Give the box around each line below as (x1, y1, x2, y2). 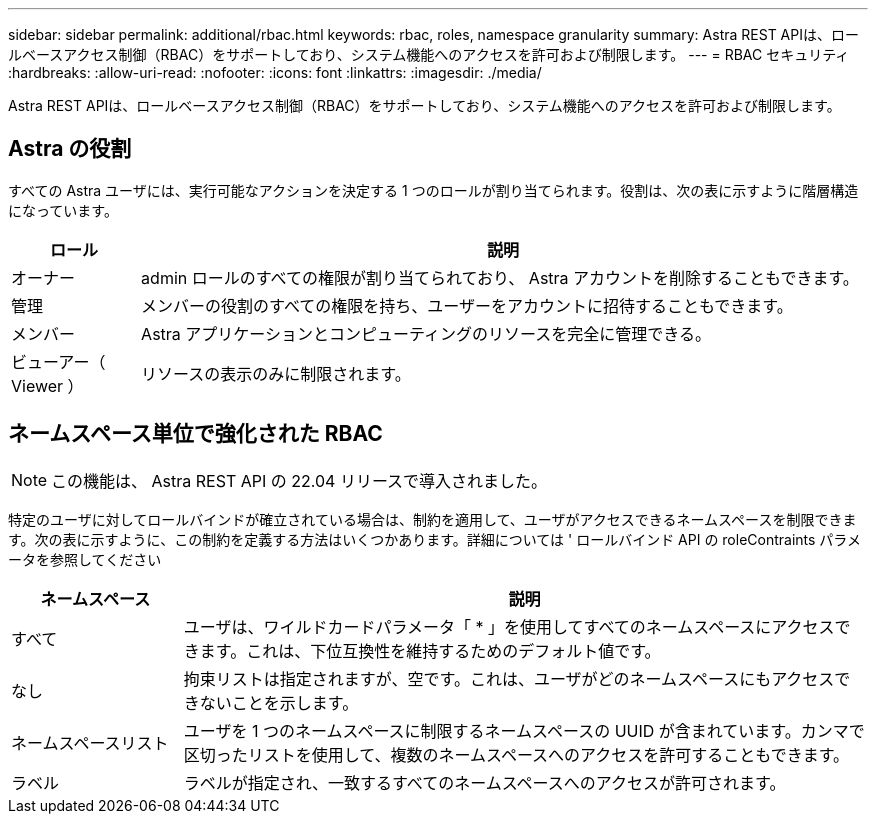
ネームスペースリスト (11, 732, 169, 753)
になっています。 (8, 201, 118, 219)
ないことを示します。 (199, 692, 359, 713)
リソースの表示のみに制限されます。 (141, 363, 411, 384)
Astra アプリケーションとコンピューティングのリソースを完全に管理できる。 (141, 323, 711, 344)
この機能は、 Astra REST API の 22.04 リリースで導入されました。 (51, 470, 548, 491)
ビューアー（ (11, 351, 106, 372)
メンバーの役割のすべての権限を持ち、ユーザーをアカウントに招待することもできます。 (141, 295, 793, 316)
